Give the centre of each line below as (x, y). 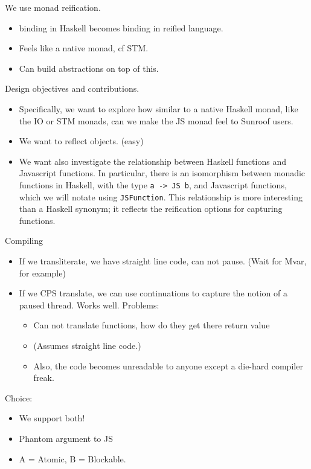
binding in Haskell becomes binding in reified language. (121, 27)
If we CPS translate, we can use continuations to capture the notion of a (153, 293)
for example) (42, 273)
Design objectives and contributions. (72, 88)
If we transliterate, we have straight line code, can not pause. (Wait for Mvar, (163, 261)
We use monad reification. (53, 7)
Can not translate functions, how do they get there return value (152, 325)
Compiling (24, 241)
